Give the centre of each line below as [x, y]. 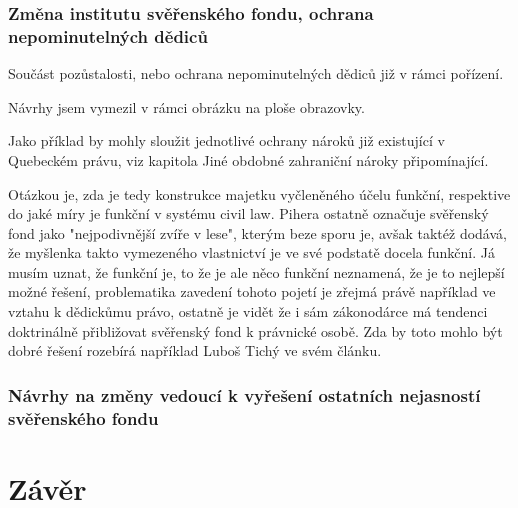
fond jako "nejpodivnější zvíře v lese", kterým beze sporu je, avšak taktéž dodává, [257, 232]
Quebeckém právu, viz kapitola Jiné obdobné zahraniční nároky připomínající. [248, 159]
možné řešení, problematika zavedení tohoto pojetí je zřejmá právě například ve [252, 291]
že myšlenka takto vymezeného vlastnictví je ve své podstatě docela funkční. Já [251, 252]
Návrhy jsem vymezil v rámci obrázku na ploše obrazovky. [186, 106]
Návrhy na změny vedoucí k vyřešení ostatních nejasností [244, 394]
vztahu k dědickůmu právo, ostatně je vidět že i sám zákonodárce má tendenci [248, 311]
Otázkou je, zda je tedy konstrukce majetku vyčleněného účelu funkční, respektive [259, 193]
